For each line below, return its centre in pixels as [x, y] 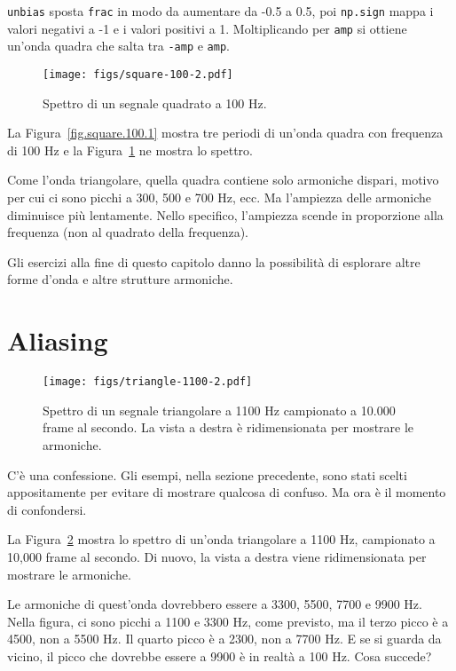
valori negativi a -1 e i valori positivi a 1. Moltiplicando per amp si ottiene [207, 28]
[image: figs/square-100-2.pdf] [138, 74]
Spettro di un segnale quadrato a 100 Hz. [155, 103]
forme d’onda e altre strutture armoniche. [120, 279]
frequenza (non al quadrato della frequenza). [128, 232]
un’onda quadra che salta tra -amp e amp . [118, 46]
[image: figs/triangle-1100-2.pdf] [148, 382]
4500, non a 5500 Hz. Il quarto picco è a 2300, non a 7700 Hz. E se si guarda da [224, 639]
